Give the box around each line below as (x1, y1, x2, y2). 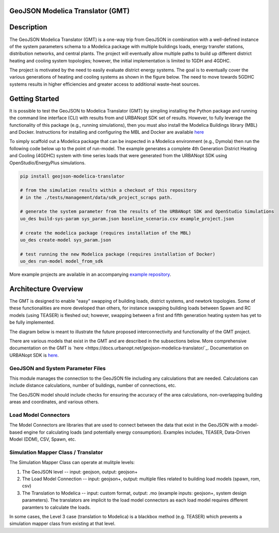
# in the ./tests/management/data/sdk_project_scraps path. (20, 194, 173, 200)
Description (9, 23, 48, 31)
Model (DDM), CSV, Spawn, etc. (9, 436, 76, 442)
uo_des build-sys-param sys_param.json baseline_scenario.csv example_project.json (20, 216, 234, 222)
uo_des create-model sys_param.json (20, 237, 112, 243)
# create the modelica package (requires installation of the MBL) (20, 230, 192, 236)
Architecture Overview (9, 285, 83, 293)
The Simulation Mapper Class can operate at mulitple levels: (9, 459, 135, 466)
